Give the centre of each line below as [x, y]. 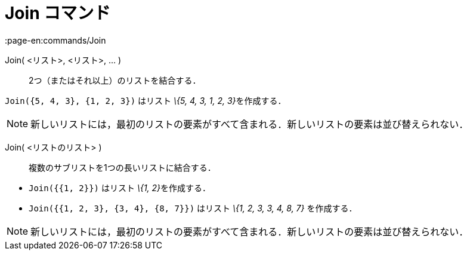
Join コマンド [58, 13]
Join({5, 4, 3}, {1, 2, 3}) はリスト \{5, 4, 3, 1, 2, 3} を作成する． [146, 100]
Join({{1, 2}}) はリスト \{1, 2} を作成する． [120, 188]
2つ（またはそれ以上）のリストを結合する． [115, 80]
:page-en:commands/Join [55, 40]
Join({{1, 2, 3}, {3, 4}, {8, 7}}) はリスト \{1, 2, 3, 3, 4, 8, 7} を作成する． [193, 208]
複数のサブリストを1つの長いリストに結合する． [122, 167]
